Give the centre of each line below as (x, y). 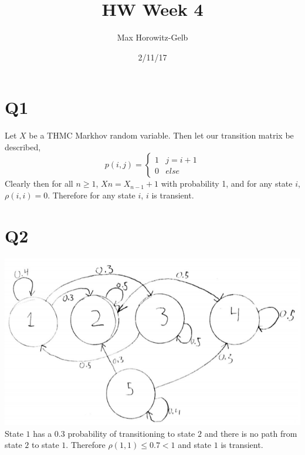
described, (23, 146)
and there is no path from (251, 433)
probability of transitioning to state (131, 433)
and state (195, 445)
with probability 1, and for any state (227, 183)
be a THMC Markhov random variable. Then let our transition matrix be (161, 135)
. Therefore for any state (91, 195)
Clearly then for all (39, 183)
